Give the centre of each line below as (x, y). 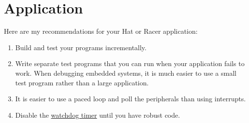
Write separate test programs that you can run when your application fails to (130, 63)
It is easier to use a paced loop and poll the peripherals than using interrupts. (131, 99)
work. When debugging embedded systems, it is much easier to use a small (126, 73)
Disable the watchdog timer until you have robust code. (98, 115)
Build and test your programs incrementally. (81, 47)
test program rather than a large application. (82, 82)
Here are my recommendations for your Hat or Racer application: (101, 31)
